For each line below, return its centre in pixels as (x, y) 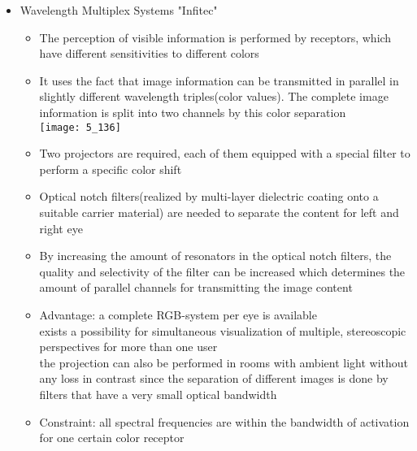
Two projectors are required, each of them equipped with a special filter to (225, 153)
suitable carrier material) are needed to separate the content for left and (219, 212)
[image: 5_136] (80, 127)
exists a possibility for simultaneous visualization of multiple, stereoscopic (223, 330)
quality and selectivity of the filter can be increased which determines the (222, 271)
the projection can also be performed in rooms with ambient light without (224, 362)
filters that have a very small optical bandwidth (158, 394)
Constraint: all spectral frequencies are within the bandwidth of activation (224, 421)
